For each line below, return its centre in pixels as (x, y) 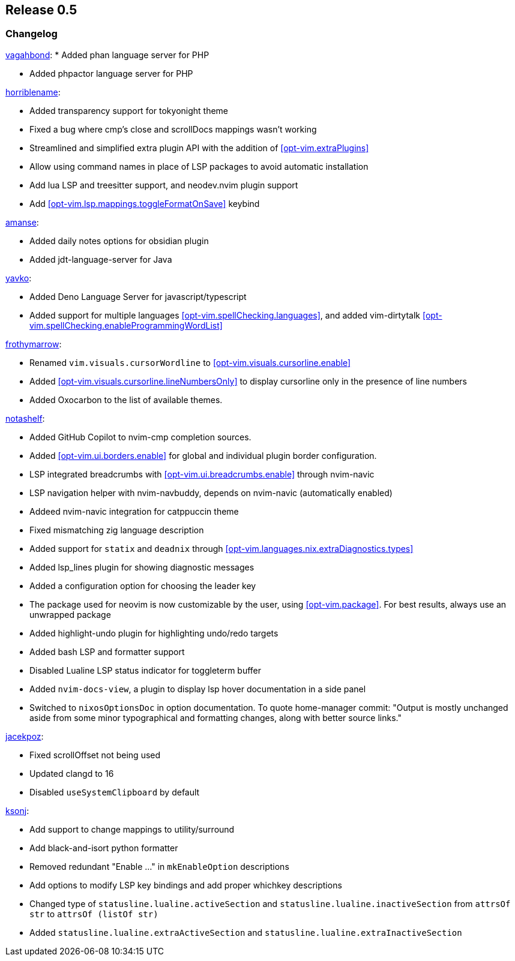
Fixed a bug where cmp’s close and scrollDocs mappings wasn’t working (173, 129)
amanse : (22, 222)
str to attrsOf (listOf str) (94, 914)
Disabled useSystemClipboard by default (115, 792)
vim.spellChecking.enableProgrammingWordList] (126, 325)
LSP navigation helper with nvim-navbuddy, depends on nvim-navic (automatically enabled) (211, 492)
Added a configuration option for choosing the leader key (143, 585)
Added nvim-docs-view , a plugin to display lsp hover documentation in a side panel (198, 689)
